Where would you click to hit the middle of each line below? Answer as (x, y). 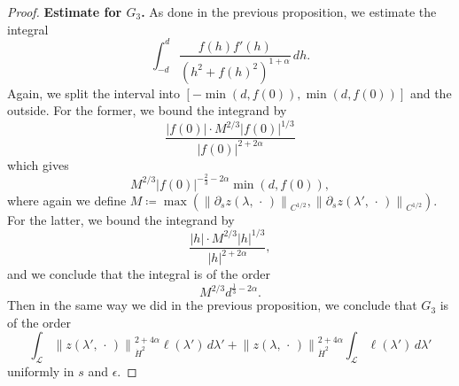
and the (431, 93)
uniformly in (41, 371)
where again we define (67, 200)
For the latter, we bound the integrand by (121, 219)
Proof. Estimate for (65, 12)
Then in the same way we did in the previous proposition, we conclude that (212, 305)
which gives (38, 164)
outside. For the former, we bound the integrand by (147, 110)
